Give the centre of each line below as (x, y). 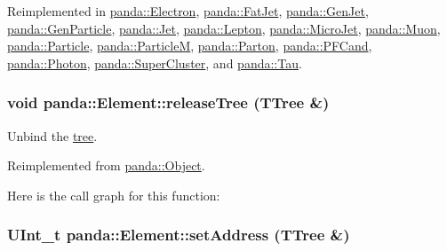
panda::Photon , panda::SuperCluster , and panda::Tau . (155, 63)
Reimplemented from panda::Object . (106, 165)
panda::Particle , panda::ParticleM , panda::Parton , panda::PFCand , (190, 46)
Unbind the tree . (52, 135)
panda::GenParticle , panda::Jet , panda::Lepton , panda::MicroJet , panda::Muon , (224, 28)
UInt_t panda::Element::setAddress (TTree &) (179, 235)
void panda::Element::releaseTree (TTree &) (168, 102)
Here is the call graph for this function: (114, 195)
